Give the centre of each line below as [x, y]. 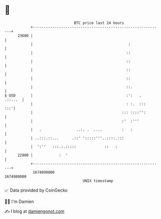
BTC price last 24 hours [99, 23]
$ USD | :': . [73, 95]
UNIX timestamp [98, 181]
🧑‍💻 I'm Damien [19, 201]
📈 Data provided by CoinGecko [36, 190]
